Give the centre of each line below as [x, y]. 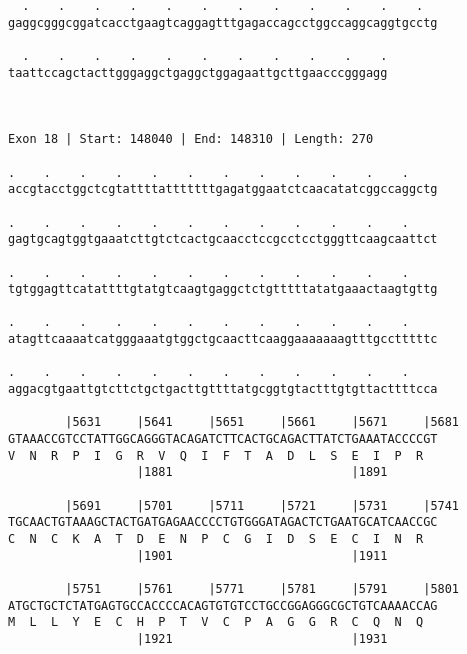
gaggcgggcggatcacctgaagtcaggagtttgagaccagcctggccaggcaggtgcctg [223, 22]
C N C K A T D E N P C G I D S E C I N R [216, 539]
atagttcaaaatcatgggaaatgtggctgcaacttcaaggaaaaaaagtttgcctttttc [223, 339]
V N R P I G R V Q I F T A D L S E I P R [216, 455]
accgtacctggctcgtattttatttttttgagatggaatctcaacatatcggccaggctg [223, 189]
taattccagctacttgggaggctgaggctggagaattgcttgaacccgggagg [198, 72]
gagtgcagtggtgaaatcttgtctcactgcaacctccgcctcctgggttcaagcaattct [223, 239]
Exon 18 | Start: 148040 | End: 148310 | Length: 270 [191, 139]
